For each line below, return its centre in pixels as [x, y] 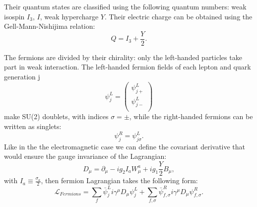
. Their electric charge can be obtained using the [178, 16]
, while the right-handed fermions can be [191, 116]
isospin [14, 16]
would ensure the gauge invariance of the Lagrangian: [85, 156]
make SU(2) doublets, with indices [56, 116]
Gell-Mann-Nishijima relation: [50, 26]
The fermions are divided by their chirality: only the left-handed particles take [123, 57]
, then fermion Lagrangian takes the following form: [119, 180]
